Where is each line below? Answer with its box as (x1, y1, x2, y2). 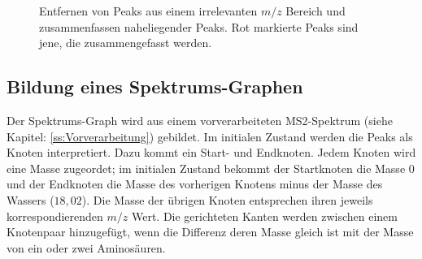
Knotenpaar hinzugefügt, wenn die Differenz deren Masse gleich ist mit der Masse (7, 223, 414, 240)
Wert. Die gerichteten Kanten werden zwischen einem (131, 207, 398, 224)
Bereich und (285, 2, 346, 19)
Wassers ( (7, 191, 54, 208)
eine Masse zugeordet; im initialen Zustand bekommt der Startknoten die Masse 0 (7, 159, 415, 176)
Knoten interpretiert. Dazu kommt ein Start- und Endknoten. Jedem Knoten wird (7, 144, 416, 161)
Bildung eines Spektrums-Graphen (7, 74, 303, 99)
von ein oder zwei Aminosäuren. (7, 239, 166, 256)
